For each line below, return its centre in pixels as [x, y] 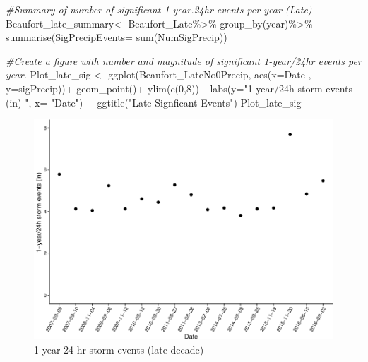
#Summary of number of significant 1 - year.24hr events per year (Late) [159, 9]
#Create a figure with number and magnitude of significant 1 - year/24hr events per [184, 60]
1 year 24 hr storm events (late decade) [119, 349]
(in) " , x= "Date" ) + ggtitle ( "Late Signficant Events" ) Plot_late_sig [154, 102]
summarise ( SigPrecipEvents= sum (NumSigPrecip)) [117, 37]
